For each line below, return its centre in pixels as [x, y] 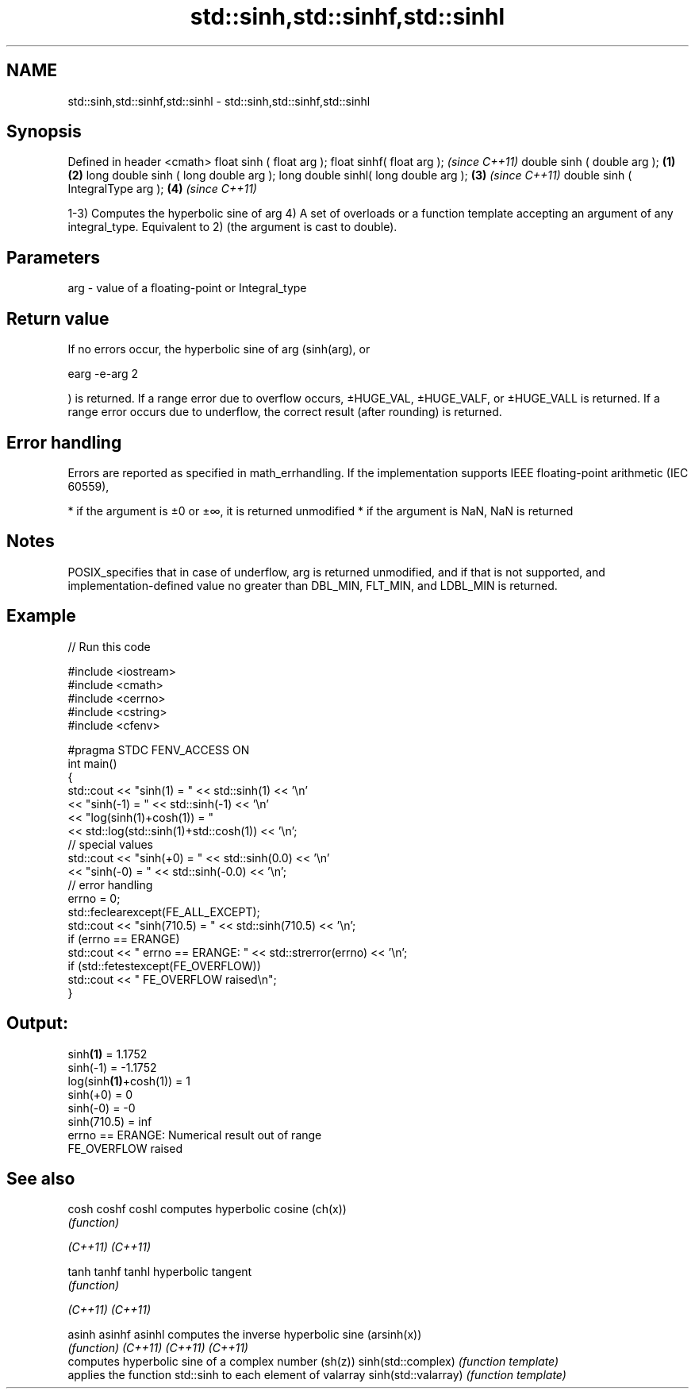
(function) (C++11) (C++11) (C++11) [158, 1348]
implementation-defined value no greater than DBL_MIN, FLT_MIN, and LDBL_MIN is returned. [313, 585]
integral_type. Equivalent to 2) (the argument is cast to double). [232, 227]
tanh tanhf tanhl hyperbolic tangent [160, 1272]
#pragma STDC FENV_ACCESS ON [159, 750]
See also [41, 1178]
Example [41, 616]
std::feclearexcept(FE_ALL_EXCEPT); [164, 911]
